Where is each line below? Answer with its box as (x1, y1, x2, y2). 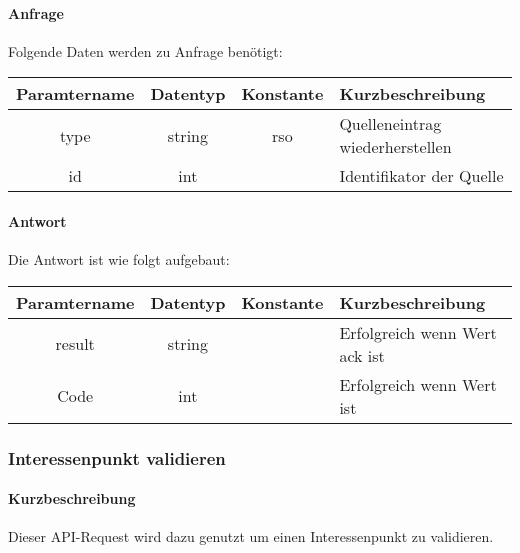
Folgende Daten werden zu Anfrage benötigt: (8, 40, 283, 61)
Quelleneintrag (339, 112, 442, 136)
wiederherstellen (339, 135, 452, 159)
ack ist (339, 343, 385, 367)
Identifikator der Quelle (339, 164, 504, 188)
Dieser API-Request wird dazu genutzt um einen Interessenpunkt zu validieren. (8, 526, 494, 547)
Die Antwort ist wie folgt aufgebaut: (8, 249, 230, 270)
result (55, 332, 95, 356)
